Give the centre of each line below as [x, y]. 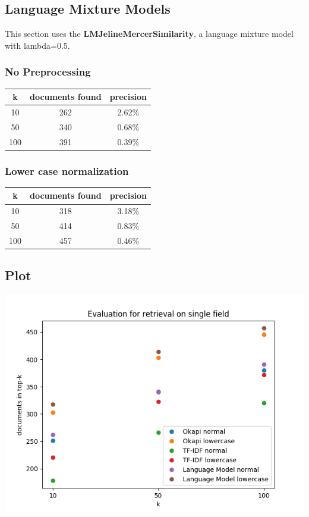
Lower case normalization [67, 170]
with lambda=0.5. [37, 45]
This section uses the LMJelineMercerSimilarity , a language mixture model [149, 34]
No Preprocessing [48, 72]
